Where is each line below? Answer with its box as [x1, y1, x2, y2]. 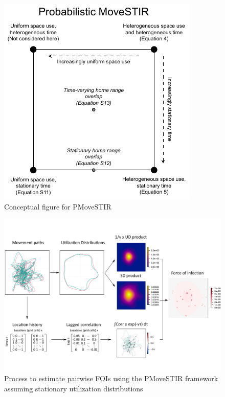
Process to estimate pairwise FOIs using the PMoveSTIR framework [4, 373, 218, 384]
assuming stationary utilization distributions [4, 383, 143, 393]
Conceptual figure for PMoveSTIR [4, 201, 111, 212]
